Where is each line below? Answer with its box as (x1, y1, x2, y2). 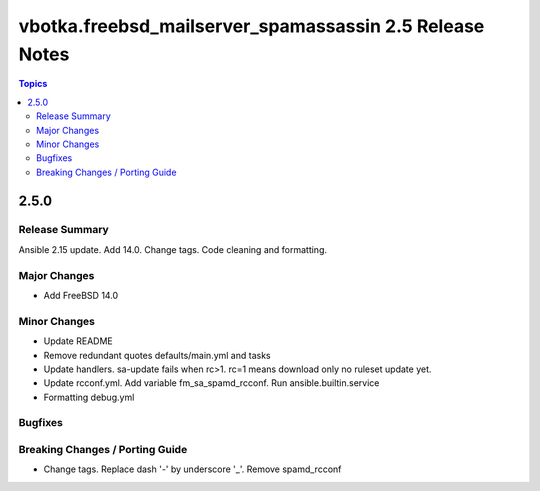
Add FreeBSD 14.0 (43, 289, 119, 301)
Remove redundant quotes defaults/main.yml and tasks (43, 349, 271, 361)
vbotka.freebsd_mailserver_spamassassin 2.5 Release (18, 15, 485, 37)
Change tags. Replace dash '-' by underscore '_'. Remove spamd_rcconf (43, 463, 342, 475)
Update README (43, 335, 114, 347)
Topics (18, 78, 48, 90)
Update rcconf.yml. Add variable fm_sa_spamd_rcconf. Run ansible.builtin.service (43, 377, 380, 389)
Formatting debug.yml (43, 391, 135, 403)
